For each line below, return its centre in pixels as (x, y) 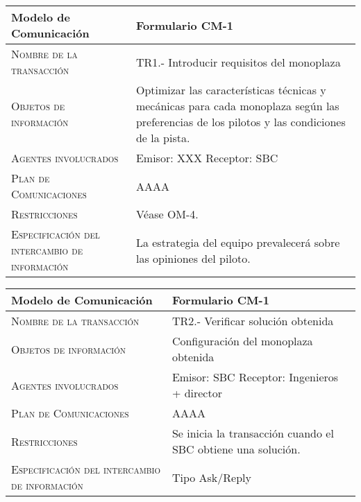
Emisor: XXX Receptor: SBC (207, 158)
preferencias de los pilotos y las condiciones (241, 122)
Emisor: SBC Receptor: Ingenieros (255, 377)
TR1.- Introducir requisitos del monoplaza (238, 62)
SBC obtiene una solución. (236, 449)
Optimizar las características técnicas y (231, 90)
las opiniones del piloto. (193, 258)
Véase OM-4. (167, 214)
